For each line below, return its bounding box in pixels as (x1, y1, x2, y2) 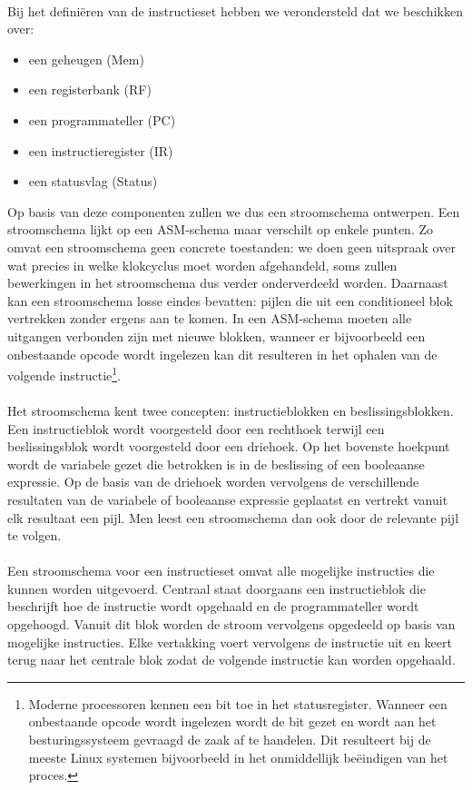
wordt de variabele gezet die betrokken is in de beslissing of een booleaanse (7, 454, 425, 473)
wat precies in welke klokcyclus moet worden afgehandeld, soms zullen (7, 255, 398, 274)
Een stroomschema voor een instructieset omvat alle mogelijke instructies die (7, 561, 435, 580)
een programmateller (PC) (28, 110, 176, 129)
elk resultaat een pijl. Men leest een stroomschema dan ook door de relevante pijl (7, 508, 459, 527)
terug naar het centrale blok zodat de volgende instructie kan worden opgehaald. (7, 650, 456, 669)
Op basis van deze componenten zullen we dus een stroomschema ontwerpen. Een (7, 202, 460, 221)
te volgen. (7, 526, 62, 545)
